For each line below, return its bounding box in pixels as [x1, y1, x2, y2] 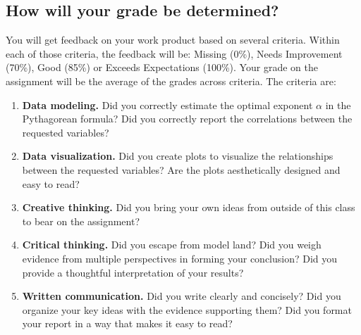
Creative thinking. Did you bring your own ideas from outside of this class [22, 200, 355, 215]
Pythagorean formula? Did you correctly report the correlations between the [22, 111, 353, 126]
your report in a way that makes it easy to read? [22, 316, 233, 331]
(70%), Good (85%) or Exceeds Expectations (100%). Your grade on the [6, 60, 318, 75]
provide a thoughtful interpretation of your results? [22, 265, 244, 279]
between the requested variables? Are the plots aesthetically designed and [22, 162, 341, 177]
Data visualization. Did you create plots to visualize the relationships [22, 148, 334, 163]
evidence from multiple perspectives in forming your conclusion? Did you [22, 251, 338, 265]
